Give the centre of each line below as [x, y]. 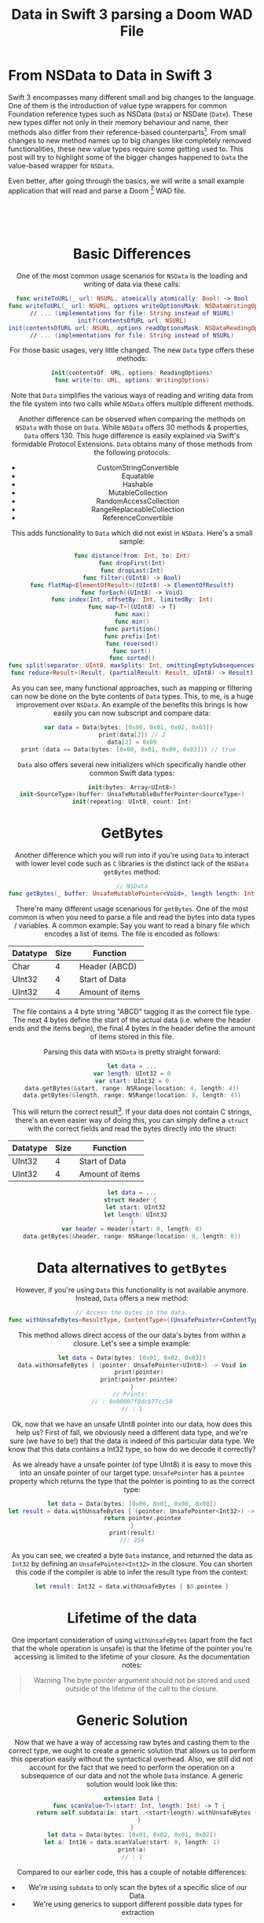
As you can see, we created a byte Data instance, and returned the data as [132, 1555]
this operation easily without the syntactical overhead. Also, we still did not [132, 1759]
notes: [132, 1665]
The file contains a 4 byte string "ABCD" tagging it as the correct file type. [132, 1011]
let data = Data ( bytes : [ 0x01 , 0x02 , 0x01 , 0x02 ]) [132, 1835]
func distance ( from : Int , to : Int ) [132, 556]
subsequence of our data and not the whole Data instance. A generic [132, 1775]
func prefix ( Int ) [132, 636]
